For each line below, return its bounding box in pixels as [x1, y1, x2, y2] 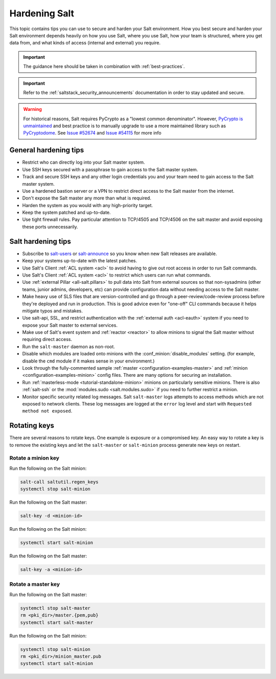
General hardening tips [9, 146, 84, 154]
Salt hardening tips [9, 237, 72, 245]
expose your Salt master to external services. [22, 322, 118, 328]
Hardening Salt [9, 8, 74, 19]
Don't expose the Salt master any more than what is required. [22, 195, 152, 201]
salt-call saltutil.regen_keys [20, 479, 99, 485]
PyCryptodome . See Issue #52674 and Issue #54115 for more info [23, 130, 162, 136]
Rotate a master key [9, 581, 60, 588]
